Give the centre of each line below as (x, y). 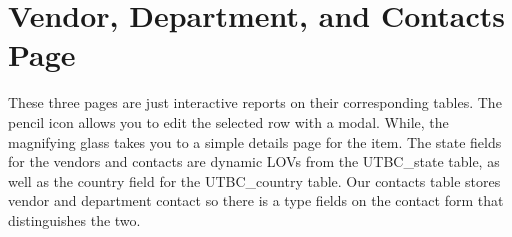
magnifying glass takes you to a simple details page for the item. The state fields (255, 141)
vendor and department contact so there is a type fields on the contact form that (256, 200)
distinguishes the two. (74, 219)
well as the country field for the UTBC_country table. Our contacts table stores (254, 180)
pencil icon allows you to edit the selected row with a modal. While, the (228, 121)
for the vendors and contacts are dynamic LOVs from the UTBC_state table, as (254, 161)
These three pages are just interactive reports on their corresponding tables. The (255, 102)
